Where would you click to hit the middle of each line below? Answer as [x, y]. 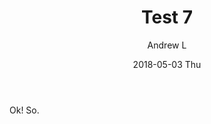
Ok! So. [24, 110]
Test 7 [167, 17]
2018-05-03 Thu [167, 64]
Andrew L [167, 45]
